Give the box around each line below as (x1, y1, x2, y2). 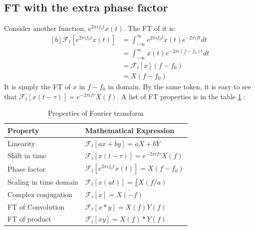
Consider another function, (4, 23, 86, 33)
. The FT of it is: (123, 23, 176, 33)
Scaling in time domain (7, 176, 78, 187)
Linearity (7, 138, 35, 148)
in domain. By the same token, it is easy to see (108, 81, 252, 92)
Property (7, 125, 39, 135)
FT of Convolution (7, 201, 65, 212)
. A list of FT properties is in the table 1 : (117, 91, 246, 101)
